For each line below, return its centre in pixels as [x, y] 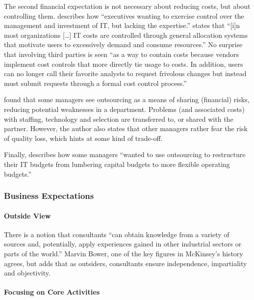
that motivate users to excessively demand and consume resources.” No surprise [123, 44]
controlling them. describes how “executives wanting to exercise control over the [124, 15]
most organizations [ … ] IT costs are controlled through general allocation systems [126, 35]
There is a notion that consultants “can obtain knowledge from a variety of [117, 234]
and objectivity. [27, 273]
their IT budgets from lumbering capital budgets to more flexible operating [117, 164]
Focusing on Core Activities [52, 292]
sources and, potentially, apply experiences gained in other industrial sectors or [123, 244]
